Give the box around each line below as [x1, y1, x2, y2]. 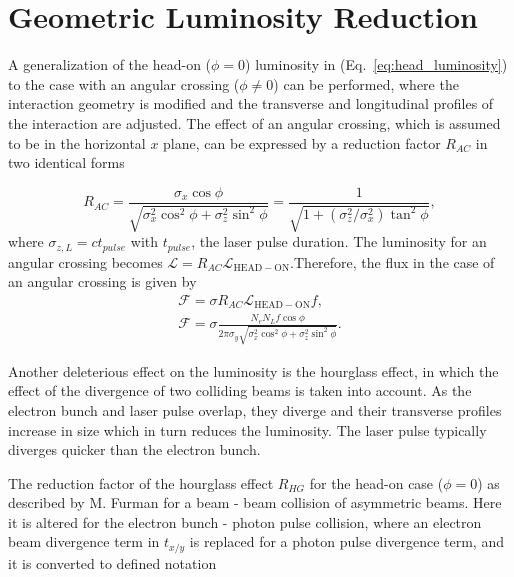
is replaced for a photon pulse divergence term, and [189, 531, 504, 552]
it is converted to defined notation [8, 552, 217, 573]
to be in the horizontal [8, 132, 146, 153]
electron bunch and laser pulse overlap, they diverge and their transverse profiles [8, 399, 502, 420]
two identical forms [8, 152, 125, 173]
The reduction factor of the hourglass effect [8, 472, 274, 493]
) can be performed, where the [273, 73, 459, 94]
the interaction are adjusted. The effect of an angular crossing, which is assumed [8, 112, 501, 133]
